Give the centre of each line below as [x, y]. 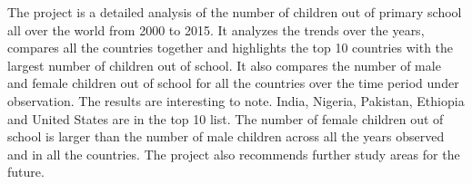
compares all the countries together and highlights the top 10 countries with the [231, 48]
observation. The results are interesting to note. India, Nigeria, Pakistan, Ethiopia [236, 100]
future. [26, 172]
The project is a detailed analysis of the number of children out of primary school [235, 12]
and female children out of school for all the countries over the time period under [233, 83]
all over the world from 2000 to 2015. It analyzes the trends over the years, [216, 29]
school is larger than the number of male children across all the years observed [226, 136]
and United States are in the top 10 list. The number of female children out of [226, 118]
